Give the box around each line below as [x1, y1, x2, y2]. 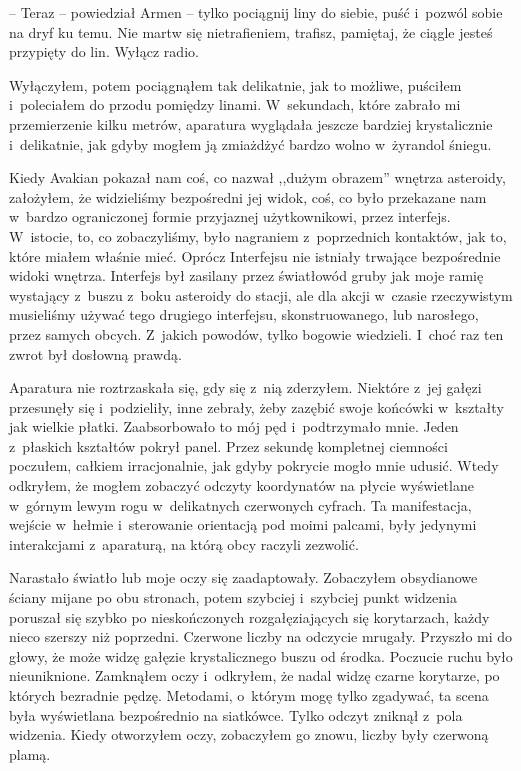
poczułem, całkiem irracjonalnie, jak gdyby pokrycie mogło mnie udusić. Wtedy [9, 455, 499, 476]
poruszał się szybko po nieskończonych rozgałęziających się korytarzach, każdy [9, 606, 490, 627]
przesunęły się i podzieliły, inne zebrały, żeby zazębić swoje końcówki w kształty [9, 396, 504, 417]
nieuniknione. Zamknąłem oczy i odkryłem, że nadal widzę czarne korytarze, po [9, 665, 500, 686]
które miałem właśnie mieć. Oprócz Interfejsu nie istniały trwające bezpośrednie [9, 245, 501, 266]
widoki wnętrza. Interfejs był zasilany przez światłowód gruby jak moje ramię [9, 265, 484, 286]
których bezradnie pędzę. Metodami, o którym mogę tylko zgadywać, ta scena [9, 685, 489, 705]
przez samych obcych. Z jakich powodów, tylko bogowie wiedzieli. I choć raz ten [9, 323, 504, 344]
